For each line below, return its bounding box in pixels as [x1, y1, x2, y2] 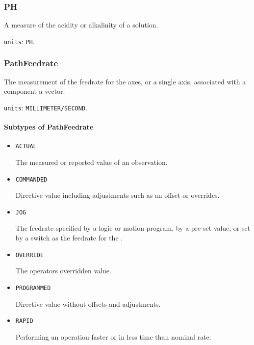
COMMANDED [15, 176, 48, 183]
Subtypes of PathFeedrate [4, 122, 94, 132]
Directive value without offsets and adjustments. [15, 298, 161, 309]
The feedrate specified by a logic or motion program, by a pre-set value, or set [15, 223, 251, 233]
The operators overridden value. [15, 265, 111, 276]
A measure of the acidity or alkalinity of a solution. [4, 20, 158, 30]
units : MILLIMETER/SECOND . [4, 102, 87, 112]
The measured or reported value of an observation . [15, 157, 168, 167]
